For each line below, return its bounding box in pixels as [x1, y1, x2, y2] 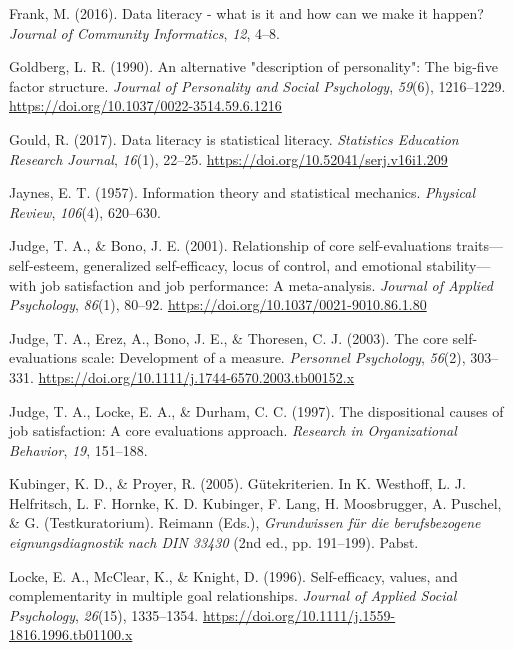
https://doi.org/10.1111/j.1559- [202, 604, 396, 625]
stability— [426, 254, 491, 275]
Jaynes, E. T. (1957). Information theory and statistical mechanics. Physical [9, 182, 476, 203]
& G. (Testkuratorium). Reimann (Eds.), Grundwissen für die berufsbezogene [9, 512, 481, 533]
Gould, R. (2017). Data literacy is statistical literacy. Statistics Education [9, 128, 459, 149]
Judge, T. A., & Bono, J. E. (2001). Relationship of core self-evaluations [9, 235, 452, 256]
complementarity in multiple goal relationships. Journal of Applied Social [9, 585, 457, 606]
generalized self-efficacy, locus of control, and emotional [83, 254, 422, 275]
